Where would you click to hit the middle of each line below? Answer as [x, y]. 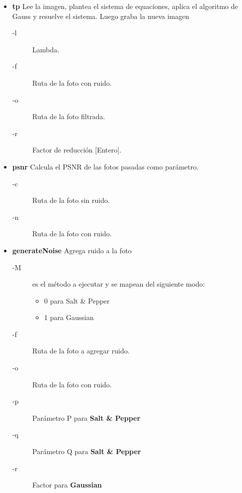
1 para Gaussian [69, 317]
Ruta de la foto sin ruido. [71, 200]
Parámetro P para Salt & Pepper [86, 417]
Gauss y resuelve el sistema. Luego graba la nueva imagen [101, 16]
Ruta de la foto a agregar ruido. [81, 351]
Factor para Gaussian [67, 485]
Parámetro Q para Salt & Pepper [87, 451]
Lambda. [46, 49]
